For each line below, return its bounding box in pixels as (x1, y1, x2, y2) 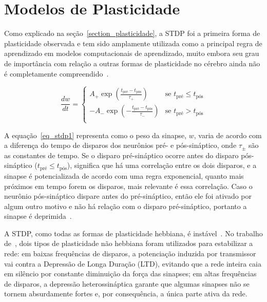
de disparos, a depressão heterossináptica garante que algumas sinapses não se (4, 278, 250, 289)
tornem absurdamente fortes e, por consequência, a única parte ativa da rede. (4, 288, 247, 299)
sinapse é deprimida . (4, 211, 72, 221)
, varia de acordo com (194, 129, 262, 140)
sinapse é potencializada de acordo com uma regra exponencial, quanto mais (4, 170, 244, 181)
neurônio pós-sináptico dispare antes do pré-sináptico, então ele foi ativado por (4, 191, 252, 201)
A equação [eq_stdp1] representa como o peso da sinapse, (4, 129, 187, 140)
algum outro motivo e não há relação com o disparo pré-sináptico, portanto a (4, 200, 247, 211)
